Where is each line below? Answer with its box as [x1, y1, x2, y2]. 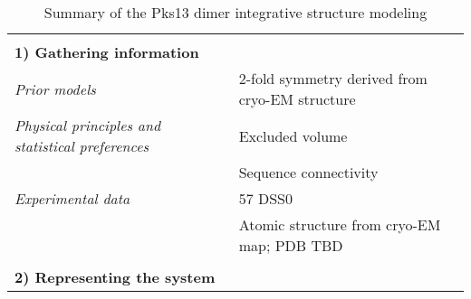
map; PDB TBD [238, 235, 343, 256]
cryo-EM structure [238, 89, 356, 109]
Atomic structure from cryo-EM [238, 214, 441, 235]
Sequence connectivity [238, 162, 379, 182]
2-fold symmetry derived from [238, 68, 428, 89]
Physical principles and [14, 115, 161, 135]
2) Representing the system [14, 266, 216, 287]
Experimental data [14, 188, 130, 209]
